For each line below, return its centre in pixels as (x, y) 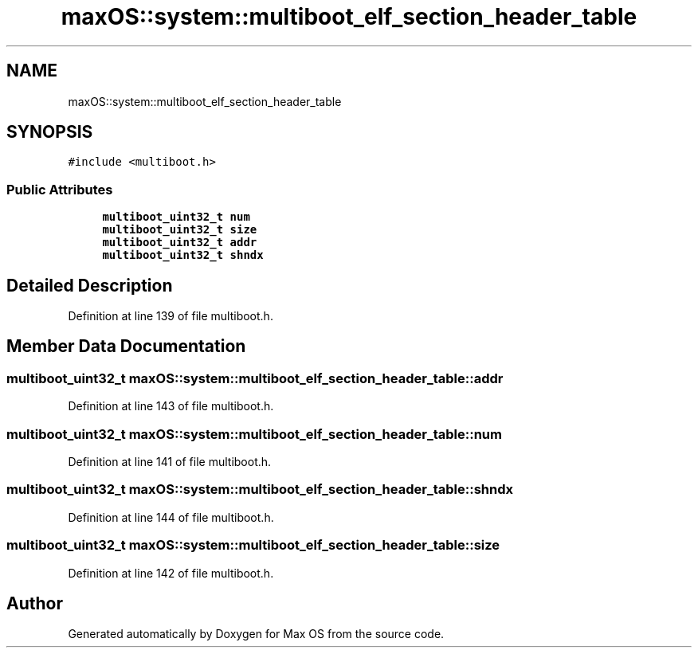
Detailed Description (90, 285)
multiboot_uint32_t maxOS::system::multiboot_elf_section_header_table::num (254, 434)
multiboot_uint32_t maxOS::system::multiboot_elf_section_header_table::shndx (260, 490)
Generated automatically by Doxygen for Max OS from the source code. (256, 634)
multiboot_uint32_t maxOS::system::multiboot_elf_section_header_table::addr (255, 378)
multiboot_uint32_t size (180, 230)
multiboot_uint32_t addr (180, 243)
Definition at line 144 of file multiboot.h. (171, 517)
